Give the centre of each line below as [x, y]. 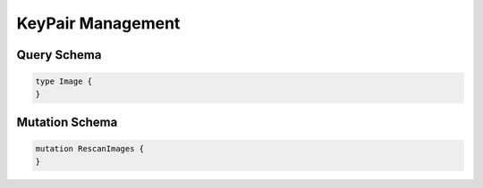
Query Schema [59, 55]
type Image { [64, 82]
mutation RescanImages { [90, 149]
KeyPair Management [98, 23]
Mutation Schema [67, 122]
